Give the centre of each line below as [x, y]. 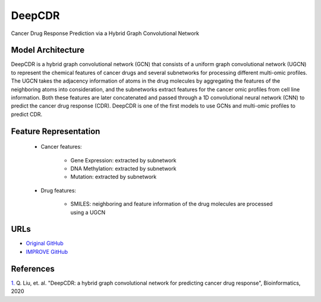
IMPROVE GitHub [47, 251]
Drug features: [59, 190]
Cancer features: [62, 147]
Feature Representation [56, 131]
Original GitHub [45, 243]
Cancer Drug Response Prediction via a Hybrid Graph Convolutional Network [105, 33]
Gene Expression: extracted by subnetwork [123, 160]
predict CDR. [27, 114]
